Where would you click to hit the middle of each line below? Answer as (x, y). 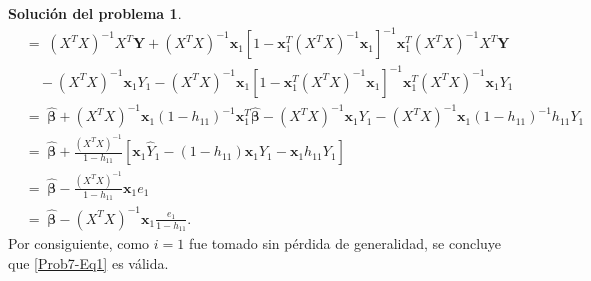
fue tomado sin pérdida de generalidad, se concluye (345, 243)
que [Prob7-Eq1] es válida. (88, 262)
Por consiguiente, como (79, 243)
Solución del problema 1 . (95, 13)
